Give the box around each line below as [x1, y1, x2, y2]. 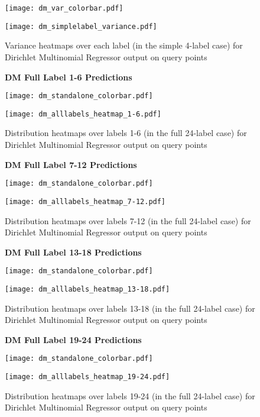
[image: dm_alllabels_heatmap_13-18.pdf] [5, 285, 170, 293]
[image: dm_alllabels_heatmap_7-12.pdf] [5, 197, 166, 206]
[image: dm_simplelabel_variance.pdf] [5, 22, 157, 31]
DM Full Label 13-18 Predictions [5, 245, 142, 258]
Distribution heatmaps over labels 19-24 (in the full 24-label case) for [5, 389, 255, 402]
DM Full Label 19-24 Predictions [5, 333, 142, 345]
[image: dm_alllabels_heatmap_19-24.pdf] [5, 373, 170, 382]
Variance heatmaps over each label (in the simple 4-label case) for [5, 39, 243, 51]
